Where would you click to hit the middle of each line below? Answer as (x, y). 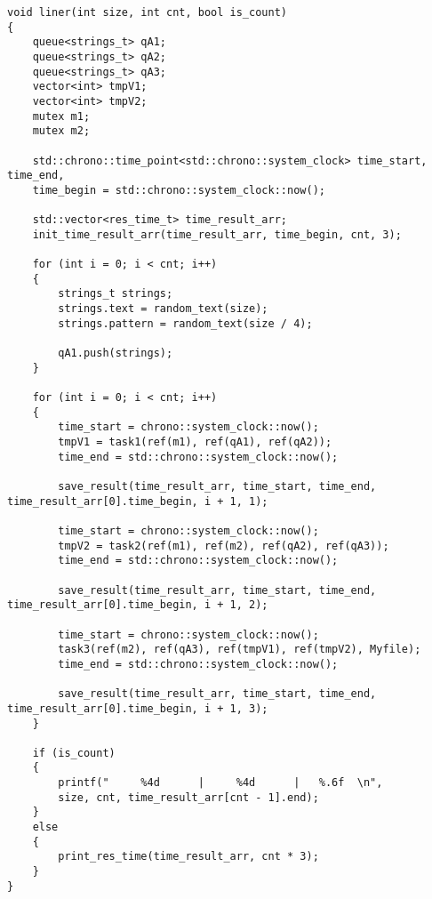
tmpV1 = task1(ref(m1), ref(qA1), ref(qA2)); (195, 442)
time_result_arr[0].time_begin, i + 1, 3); (138, 708)
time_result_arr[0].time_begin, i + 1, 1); (138, 501)
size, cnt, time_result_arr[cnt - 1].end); (188, 797)
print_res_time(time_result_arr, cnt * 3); (188, 857)
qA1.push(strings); (116, 353)
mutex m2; (61, 131)
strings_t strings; (116, 294)
